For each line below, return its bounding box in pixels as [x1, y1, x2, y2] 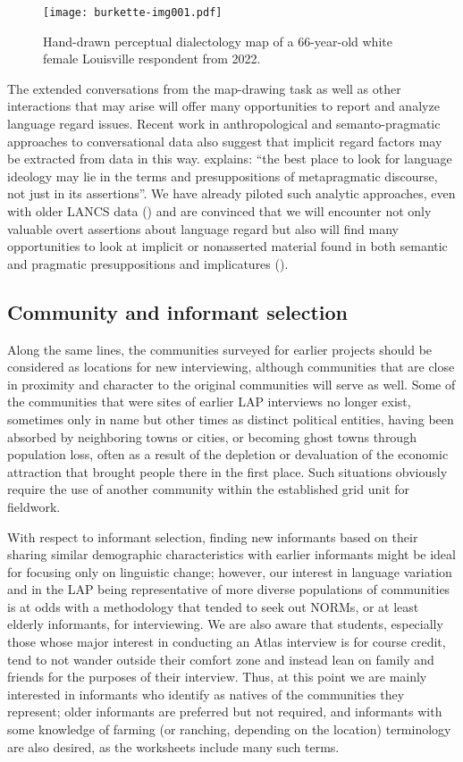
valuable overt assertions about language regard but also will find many [7, 219, 399, 238]
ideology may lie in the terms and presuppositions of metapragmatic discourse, [7, 166, 438, 185]
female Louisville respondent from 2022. [43, 49, 261, 68]
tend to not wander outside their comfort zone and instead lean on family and [7, 649, 434, 668]
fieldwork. [7, 497, 61, 515]
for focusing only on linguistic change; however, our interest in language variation [7, 562, 452, 581]
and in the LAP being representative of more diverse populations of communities [7, 580, 450, 599]
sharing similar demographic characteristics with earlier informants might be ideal [7, 545, 456, 564]
